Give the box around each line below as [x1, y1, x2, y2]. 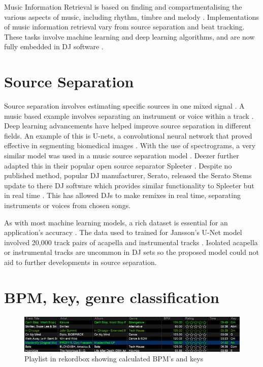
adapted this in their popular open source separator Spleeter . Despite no [4, 160, 232, 171]
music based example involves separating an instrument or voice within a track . [4, 110, 254, 121]
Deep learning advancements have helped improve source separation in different [4, 120, 251, 131]
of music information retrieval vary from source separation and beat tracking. [4, 21, 245, 32]
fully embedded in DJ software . [4, 41, 104, 52]
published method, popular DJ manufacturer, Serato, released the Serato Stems [4, 170, 252, 181]
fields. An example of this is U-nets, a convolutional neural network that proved [4, 130, 252, 141]
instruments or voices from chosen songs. [4, 200, 131, 211]
